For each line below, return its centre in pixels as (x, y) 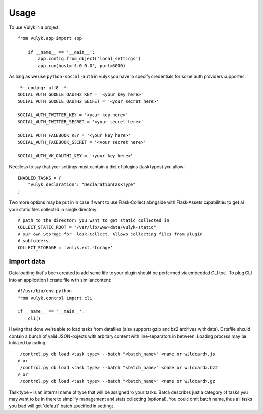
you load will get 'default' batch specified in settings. (62, 406)
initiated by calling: (28, 342)
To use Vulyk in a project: (35, 27)
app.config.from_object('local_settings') (90, 59)
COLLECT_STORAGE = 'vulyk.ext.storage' (65, 248)
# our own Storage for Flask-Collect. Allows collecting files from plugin (110, 234)
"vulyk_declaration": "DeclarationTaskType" (82, 185)
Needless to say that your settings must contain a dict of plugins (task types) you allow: (97, 167)
